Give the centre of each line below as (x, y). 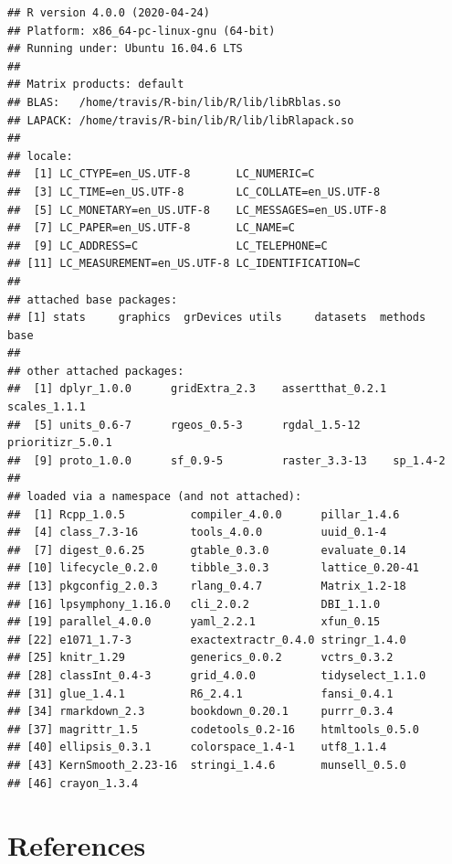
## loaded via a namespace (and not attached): (155, 497)
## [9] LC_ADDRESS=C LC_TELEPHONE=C (168, 245)
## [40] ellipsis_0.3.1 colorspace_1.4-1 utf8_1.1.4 (197, 747)
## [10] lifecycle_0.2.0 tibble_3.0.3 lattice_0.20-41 (214, 568)
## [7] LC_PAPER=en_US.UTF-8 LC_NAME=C (151, 228)
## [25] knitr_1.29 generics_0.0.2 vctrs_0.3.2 (200, 658)
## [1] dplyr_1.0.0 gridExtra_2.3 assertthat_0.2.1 (197, 389)
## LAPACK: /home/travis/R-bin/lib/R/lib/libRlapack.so (181, 120)
